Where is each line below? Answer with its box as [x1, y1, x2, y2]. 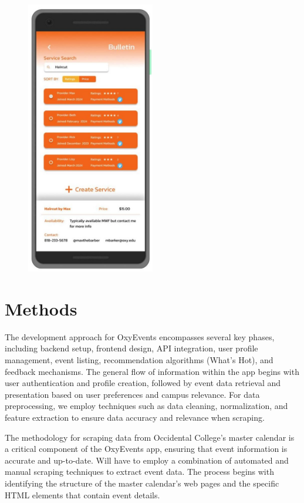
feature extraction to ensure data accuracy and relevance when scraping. [5, 411, 265, 424]
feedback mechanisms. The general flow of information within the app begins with [5, 365, 299, 377]
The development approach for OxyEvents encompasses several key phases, [5, 330, 275, 343]
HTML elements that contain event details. [5, 488, 160, 501]
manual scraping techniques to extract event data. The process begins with [5, 465, 274, 478]
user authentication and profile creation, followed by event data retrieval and [5, 377, 281, 389]
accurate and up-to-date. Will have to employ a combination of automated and [5, 454, 289, 466]
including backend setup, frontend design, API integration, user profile [5, 342, 258, 354]
